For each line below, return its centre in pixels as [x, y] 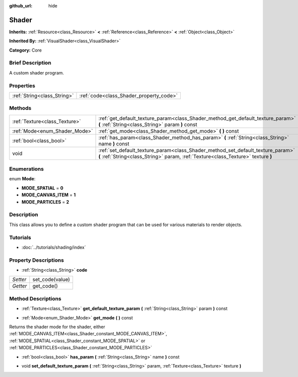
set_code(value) [51, 280]
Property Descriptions [37, 260]
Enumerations [27, 169]
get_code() [45, 286]
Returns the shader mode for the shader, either [57, 327]
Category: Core [26, 50]
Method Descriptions [35, 299]
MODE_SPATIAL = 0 [42, 188]
